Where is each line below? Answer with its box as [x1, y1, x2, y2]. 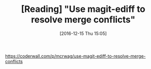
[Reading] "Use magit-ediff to [21, 3, 146, 15]
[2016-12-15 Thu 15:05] [59, 30, 107, 36]
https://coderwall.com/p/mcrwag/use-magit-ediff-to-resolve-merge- [5, 53, 146, 59]
